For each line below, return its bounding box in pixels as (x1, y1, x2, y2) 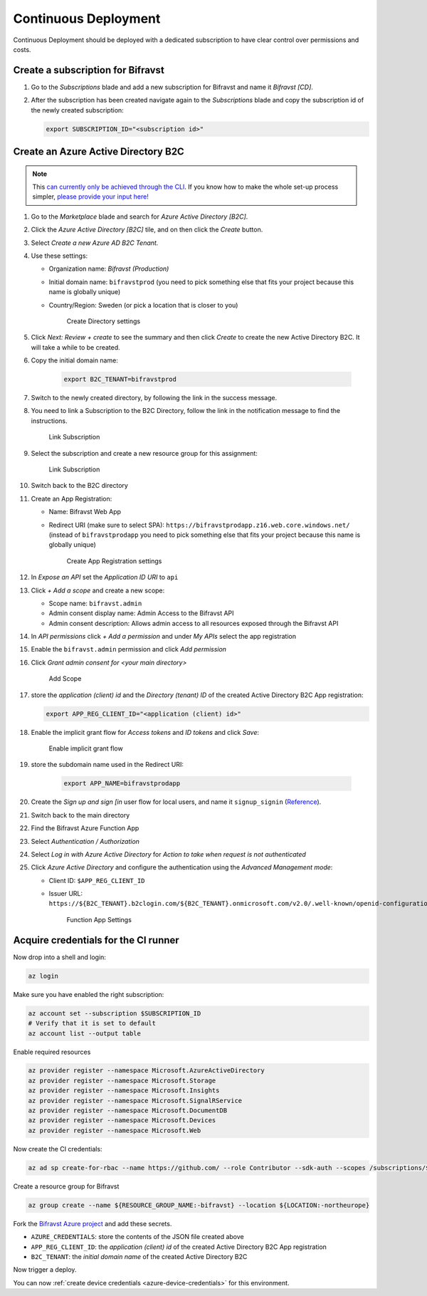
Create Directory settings (66, 317, 141, 325)
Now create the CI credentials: (13, 1144, 102, 1153)
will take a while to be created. (31, 343, 120, 352)
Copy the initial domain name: (31, 356, 119, 365)
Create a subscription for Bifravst (13, 64, 165, 76)
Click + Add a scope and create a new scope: (31, 586, 165, 595)
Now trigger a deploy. (13, 1265, 77, 1274)
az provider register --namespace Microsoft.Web (28, 1126, 201, 1134)
